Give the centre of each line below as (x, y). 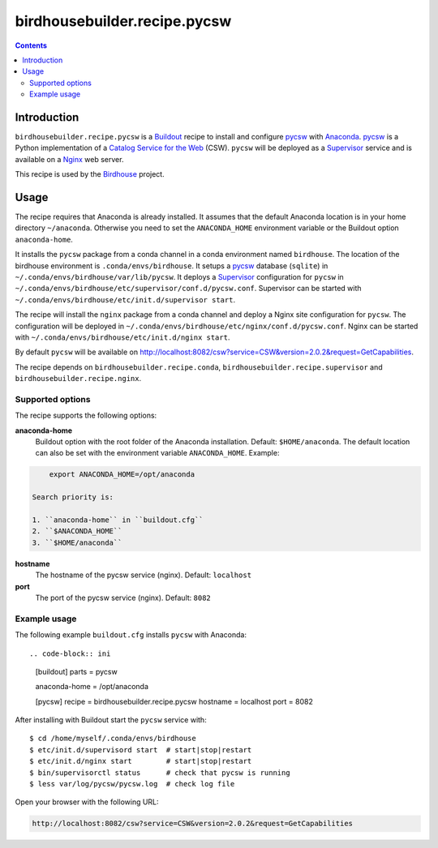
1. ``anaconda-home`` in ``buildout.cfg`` (118, 520)
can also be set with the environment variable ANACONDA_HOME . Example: (157, 453)
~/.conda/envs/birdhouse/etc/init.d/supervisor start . (125, 299)
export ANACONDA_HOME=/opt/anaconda (122, 475)
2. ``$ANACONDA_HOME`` (77, 531)
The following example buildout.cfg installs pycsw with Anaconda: (131, 635)
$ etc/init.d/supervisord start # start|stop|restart (141, 749)
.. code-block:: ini (70, 653)
